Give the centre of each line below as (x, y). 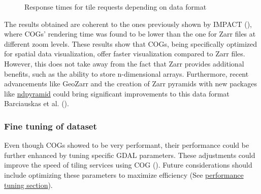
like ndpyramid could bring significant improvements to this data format (117, 93)
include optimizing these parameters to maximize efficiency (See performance (124, 174)
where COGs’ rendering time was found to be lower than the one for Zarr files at (130, 34)
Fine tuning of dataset (51, 126)
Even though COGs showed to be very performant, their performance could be (127, 145)
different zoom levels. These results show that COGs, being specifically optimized (131, 43)
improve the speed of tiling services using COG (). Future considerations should (128, 165)
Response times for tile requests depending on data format (116, 7)
